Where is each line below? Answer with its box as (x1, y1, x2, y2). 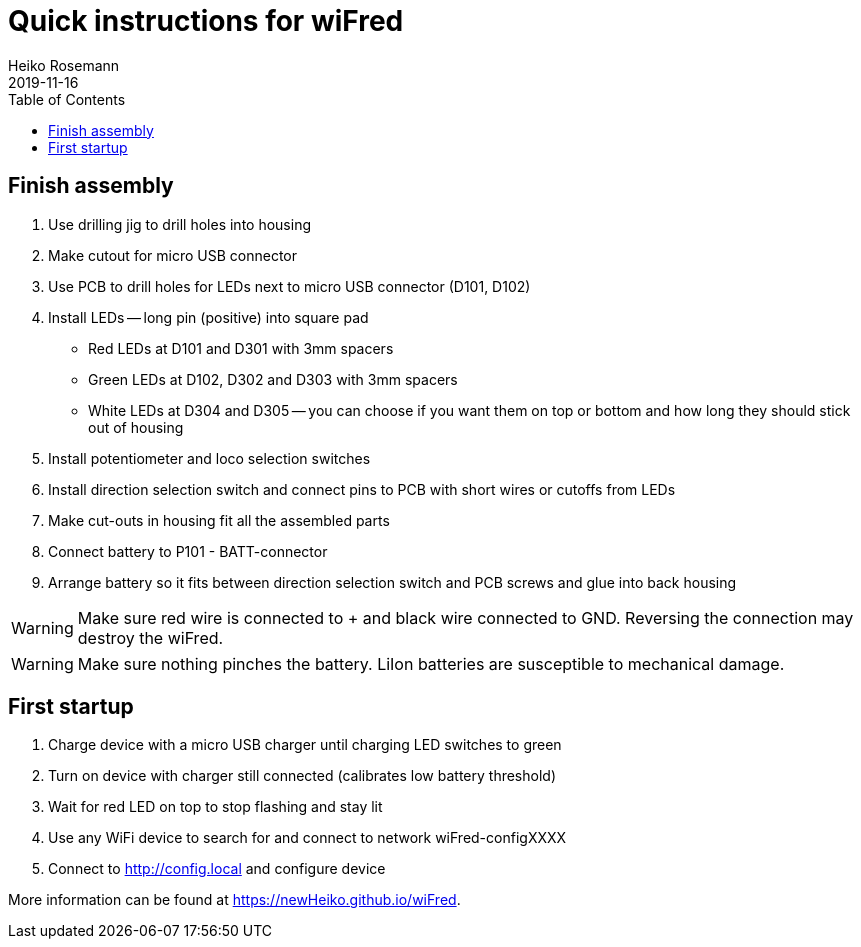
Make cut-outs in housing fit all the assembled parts (48, 511, 390, 529)
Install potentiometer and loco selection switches (48, 449, 371, 467)
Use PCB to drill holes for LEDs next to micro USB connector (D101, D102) (48, 277, 531, 295)
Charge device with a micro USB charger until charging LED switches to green (48, 736, 562, 754)
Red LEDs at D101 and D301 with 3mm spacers (88, 339, 394, 357)
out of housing (88, 418, 184, 436)
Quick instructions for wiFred (8, 4, 404, 38)
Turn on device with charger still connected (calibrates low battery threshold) (48, 767, 556, 785)
